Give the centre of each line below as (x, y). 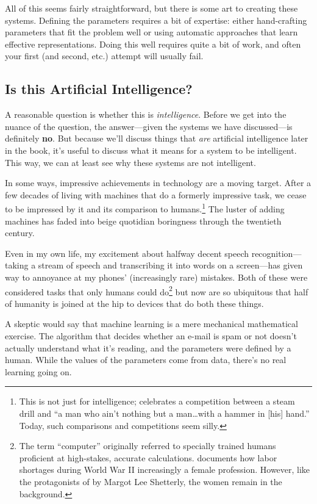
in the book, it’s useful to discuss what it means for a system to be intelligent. (151, 150)
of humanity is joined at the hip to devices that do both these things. (134, 303)
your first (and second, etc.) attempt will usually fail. (104, 56)
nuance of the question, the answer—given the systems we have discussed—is (149, 126)
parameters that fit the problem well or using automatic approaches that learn (151, 32)
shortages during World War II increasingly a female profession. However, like (165, 470)
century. (20, 233)
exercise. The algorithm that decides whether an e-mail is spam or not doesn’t (151, 335)
